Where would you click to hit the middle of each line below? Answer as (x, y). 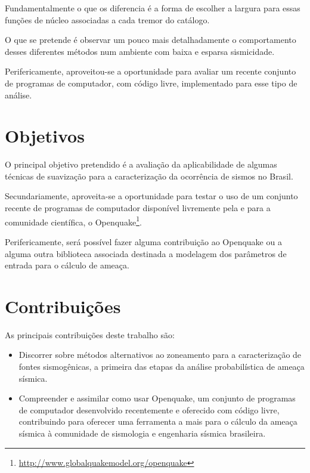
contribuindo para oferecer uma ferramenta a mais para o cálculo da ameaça (158, 421)
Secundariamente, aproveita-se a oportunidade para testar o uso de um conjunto (151, 196)
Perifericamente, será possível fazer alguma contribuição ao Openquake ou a (143, 241)
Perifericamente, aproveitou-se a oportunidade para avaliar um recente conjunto (151, 71)
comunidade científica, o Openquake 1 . (73, 221)
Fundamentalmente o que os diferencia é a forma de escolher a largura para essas (153, 8)
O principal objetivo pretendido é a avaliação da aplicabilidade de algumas (141, 164)
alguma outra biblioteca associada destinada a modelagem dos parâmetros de (146, 253)
